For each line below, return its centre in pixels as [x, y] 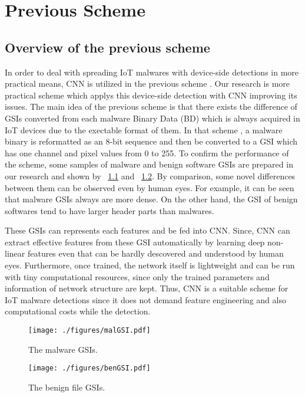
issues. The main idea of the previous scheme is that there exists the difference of [151, 106]
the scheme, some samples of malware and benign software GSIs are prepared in [149, 164]
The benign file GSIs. [67, 387]
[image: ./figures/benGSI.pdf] [89, 368]
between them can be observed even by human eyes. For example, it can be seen [150, 187]
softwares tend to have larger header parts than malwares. [110, 210]
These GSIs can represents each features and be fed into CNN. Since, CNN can [147, 230]
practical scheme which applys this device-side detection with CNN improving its [151, 95]
